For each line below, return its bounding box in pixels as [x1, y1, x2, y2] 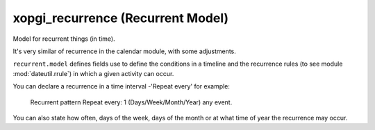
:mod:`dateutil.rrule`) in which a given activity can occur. [12, 69, 174, 77]
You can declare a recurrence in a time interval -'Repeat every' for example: [12, 82, 231, 91]
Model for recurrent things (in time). [12, 35, 115, 43]
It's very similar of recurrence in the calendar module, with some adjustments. [12, 47, 236, 55]
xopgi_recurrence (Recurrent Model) [12, 10, 229, 26]
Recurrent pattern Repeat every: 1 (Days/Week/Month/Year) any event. [30, 98, 233, 106]
